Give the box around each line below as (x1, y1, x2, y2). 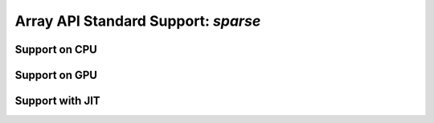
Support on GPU (14, 68, 98, 82)
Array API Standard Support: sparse (14, 12, 261, 30)
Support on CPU (14, 43, 98, 56)
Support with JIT (14, 94, 100, 108)
